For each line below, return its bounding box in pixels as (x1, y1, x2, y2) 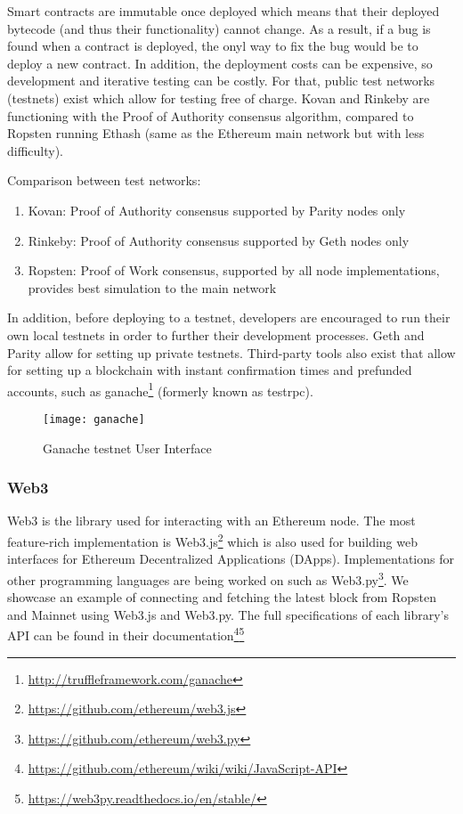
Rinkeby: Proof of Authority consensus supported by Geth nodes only (28, 231, 410, 249)
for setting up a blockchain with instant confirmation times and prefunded (7, 361, 412, 379)
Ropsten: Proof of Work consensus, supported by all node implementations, (28, 261, 440, 280)
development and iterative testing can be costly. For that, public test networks (7, 71, 435, 90)
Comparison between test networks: (7, 171, 201, 190)
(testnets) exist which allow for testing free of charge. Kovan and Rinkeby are (7, 88, 430, 107)
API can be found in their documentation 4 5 (7, 623, 245, 644)
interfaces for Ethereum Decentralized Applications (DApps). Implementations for (7, 549, 454, 568)
